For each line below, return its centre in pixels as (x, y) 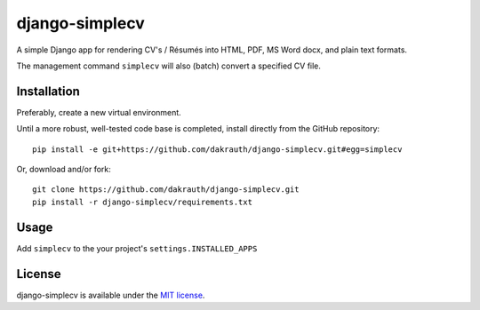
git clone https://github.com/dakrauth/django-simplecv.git (166, 190)
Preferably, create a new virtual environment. (99, 112)
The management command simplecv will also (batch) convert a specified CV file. (169, 66)
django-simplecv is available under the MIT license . (111, 295)
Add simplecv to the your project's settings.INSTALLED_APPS (137, 248)
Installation (48, 91)
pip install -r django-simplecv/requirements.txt (143, 202)
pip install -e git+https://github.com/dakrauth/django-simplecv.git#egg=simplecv (217, 149)
